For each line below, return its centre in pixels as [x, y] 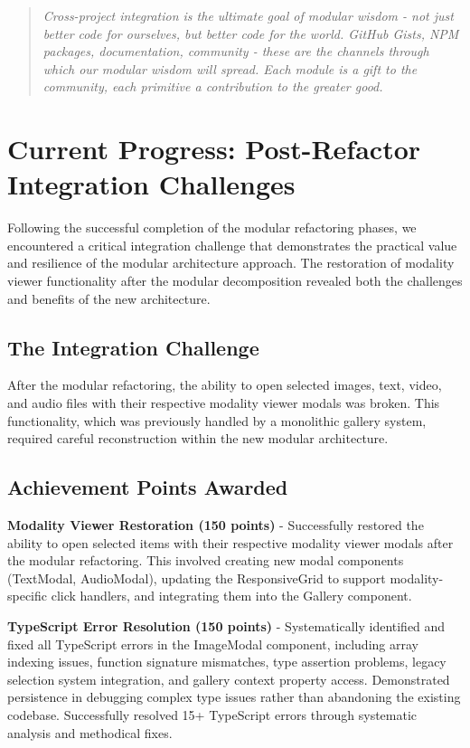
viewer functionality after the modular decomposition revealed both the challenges [235, 281]
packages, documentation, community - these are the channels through [236, 51]
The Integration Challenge [133, 347]
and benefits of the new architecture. [109, 298]
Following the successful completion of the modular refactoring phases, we [212, 227]
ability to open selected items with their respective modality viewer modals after [230, 542]
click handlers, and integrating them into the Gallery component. [231, 596]
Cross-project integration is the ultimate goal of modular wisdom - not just [248, 15]
